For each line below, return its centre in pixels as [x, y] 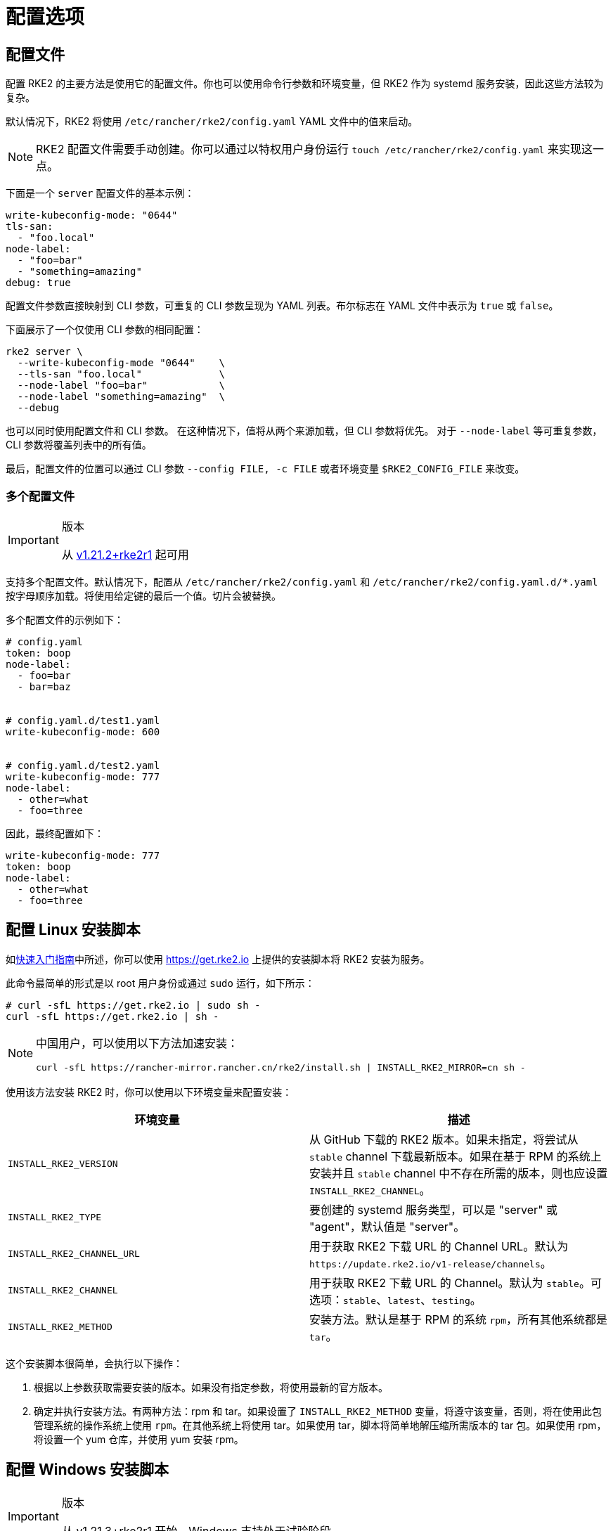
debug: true [38, 283]
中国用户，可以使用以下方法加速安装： [137, 1043]
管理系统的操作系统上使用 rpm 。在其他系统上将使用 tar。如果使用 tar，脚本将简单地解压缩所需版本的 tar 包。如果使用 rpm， [320, 1425]
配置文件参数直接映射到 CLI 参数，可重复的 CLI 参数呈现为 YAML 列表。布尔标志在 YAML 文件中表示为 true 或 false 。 [282, 306]
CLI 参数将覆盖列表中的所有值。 [79, 445]
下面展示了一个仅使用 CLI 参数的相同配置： [105, 330]
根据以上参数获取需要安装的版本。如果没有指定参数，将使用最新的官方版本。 [211, 1387]
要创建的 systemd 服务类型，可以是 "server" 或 [434, 1209]
